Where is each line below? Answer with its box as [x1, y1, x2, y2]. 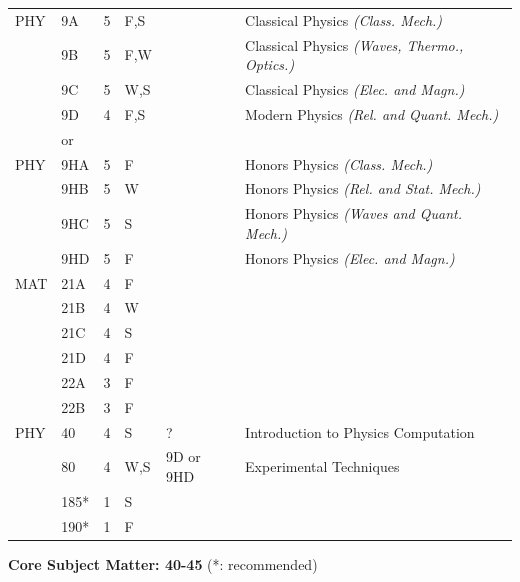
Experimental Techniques [245, 456, 400, 477]
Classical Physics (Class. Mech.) [245, 9, 443, 30]
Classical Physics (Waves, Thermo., [245, 34, 464, 55]
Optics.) [245, 54, 295, 75]
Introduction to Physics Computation [245, 421, 475, 442]
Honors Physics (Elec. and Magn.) [245, 247, 455, 268]
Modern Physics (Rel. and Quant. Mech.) [245, 103, 499, 124]
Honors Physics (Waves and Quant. [245, 203, 462, 224]
